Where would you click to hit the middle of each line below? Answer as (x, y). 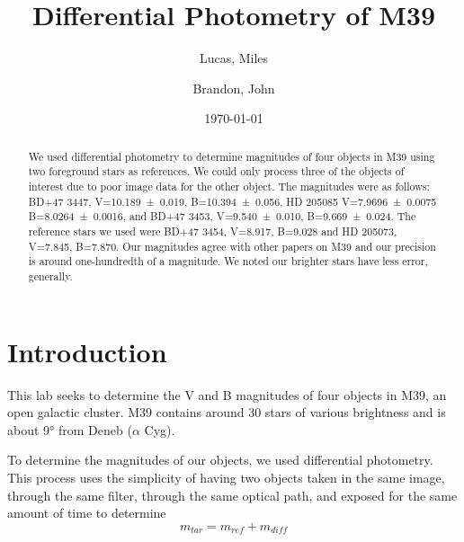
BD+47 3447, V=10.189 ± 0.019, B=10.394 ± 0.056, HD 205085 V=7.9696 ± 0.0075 (232, 201)
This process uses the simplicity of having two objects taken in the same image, (226, 477)
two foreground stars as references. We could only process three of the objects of (216, 171)
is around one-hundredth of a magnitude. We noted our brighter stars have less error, (228, 261)
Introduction (87, 351)
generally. (50, 275)
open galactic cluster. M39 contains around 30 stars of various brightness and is (227, 412)
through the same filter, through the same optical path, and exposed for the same (232, 495)
